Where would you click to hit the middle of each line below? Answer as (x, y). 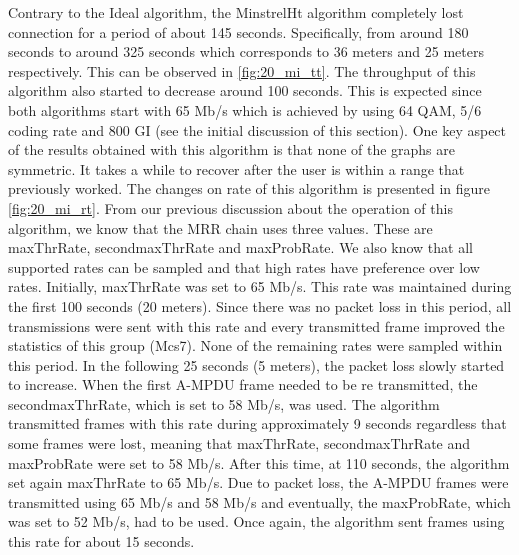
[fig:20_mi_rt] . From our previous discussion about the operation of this (230, 207)
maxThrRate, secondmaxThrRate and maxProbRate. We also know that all (240, 247)
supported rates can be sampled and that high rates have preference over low (244, 266)
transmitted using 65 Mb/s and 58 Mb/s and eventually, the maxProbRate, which (259, 501)
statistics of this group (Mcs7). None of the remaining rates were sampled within (255, 345)
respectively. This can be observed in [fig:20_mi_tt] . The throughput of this (242, 70)
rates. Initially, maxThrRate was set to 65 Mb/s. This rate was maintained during (260, 286)
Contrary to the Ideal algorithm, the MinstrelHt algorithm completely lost (236, 12)
